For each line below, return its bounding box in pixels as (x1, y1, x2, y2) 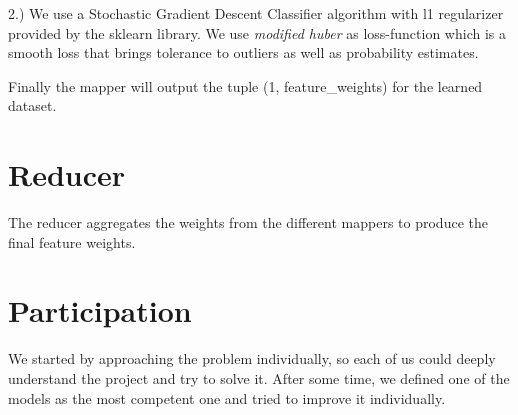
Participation (8, 290, 192, 331)
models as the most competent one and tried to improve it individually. (8, 387, 446, 408)
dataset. (8, 95, 57, 116)
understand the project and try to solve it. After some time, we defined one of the (8, 368, 510, 388)
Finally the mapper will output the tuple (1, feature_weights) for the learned (8, 75, 483, 96)
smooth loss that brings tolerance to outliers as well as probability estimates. (8, 42, 479, 63)
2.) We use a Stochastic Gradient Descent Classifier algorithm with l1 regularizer (8, 3, 504, 23)
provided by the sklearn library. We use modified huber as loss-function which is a (8, 22, 506, 43)
